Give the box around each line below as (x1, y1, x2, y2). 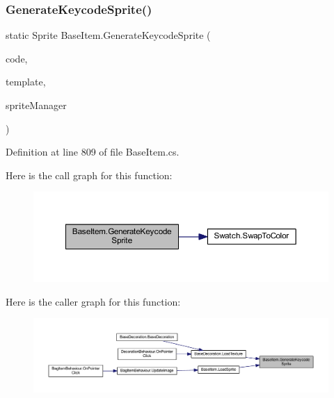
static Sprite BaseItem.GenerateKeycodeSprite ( (6, 28, 211, 42)
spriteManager (6, 98, 67, 112)
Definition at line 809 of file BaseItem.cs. (6, 144, 180, 159)
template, (6, 74, 46, 89)
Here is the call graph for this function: (6, 167, 173, 182)
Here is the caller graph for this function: (6, 294, 181, 308)
